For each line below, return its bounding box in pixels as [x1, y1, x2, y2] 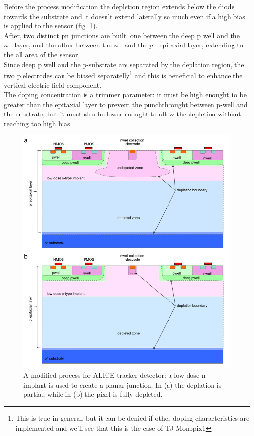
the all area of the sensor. [4, 49, 80, 59]
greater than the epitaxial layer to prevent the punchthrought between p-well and [4, 99, 248, 109]
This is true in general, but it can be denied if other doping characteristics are [15, 413, 250, 423]
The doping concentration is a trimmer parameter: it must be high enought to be [4, 90, 247, 99]
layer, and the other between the [14, 40, 112, 50]
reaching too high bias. [4, 118, 72, 128]
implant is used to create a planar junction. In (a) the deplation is [23, 379, 222, 390]
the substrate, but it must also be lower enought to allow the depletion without [4, 109, 241, 119]
